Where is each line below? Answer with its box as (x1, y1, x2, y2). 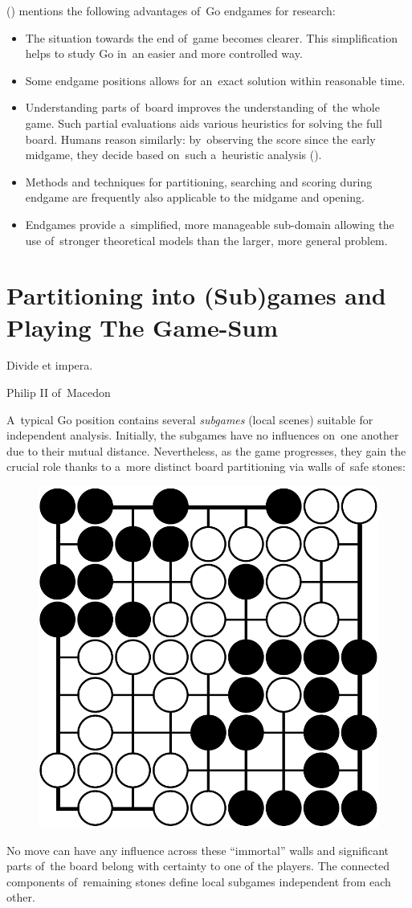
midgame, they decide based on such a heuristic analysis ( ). (25, 146, 322, 163)
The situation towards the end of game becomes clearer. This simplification (25, 29, 398, 46)
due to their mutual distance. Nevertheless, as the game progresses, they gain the (6, 442, 406, 459)
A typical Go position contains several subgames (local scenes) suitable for (6, 411, 373, 427)
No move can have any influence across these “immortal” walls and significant (6, 841, 390, 858)
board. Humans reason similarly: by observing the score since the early (25, 130, 376, 147)
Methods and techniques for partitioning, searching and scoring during (25, 173, 373, 190)
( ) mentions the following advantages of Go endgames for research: (6, 2, 336, 18)
